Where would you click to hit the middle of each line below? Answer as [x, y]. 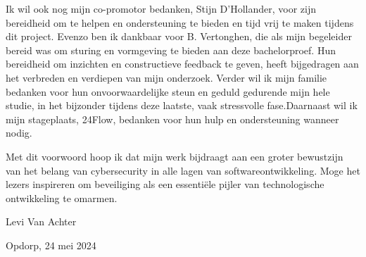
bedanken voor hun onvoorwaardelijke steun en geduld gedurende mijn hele [168, 91]
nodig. [19, 133]
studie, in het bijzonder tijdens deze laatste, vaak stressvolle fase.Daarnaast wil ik [182, 105]
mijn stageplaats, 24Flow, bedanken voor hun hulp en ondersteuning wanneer [172, 119]
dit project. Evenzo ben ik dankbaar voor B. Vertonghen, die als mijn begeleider [179, 36]
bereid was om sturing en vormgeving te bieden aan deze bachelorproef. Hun [171, 50]
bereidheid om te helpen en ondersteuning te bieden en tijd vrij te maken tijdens [180, 22]
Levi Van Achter [41, 221]
